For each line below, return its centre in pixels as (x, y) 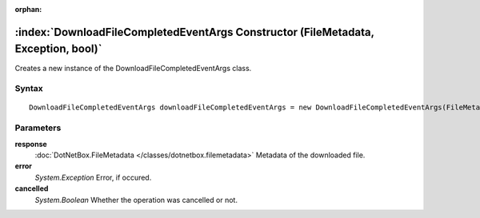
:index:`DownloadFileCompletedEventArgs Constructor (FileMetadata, (195, 32)
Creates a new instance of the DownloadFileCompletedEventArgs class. (133, 68)
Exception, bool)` (58, 49)
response (31, 144)
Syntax (29, 89)
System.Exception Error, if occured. (93, 177)
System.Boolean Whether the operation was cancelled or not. (136, 200)
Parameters (38, 128)
